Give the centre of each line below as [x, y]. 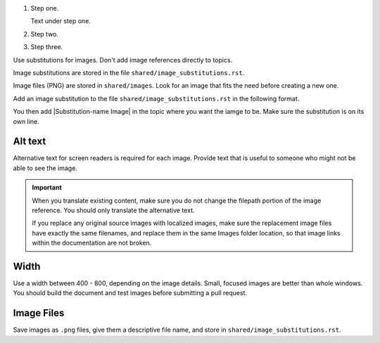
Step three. [47, 47]
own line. [26, 121]
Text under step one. [61, 21]
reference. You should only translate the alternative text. [113, 210]
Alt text [30, 142]
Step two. [45, 34]
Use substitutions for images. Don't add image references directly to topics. [123, 60]
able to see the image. [45, 168]
